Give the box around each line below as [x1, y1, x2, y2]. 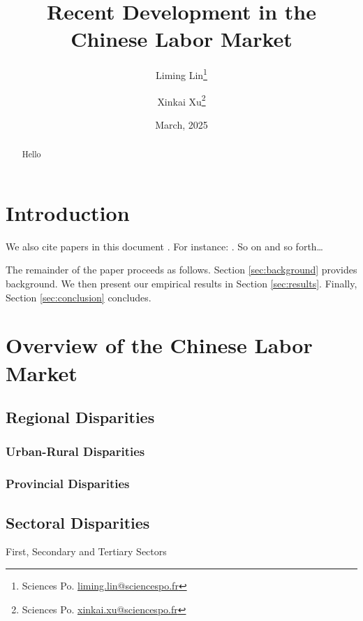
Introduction [6, 198, 130, 227]
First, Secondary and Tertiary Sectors [6, 544, 167, 559]
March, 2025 [155, 117, 208, 131]
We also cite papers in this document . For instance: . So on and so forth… [6, 238, 323, 253]
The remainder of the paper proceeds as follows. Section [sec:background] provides [6, 262, 357, 277]
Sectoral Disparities [6, 511, 150, 533]
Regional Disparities [6, 406, 155, 428]
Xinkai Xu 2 [157, 92, 206, 108]
